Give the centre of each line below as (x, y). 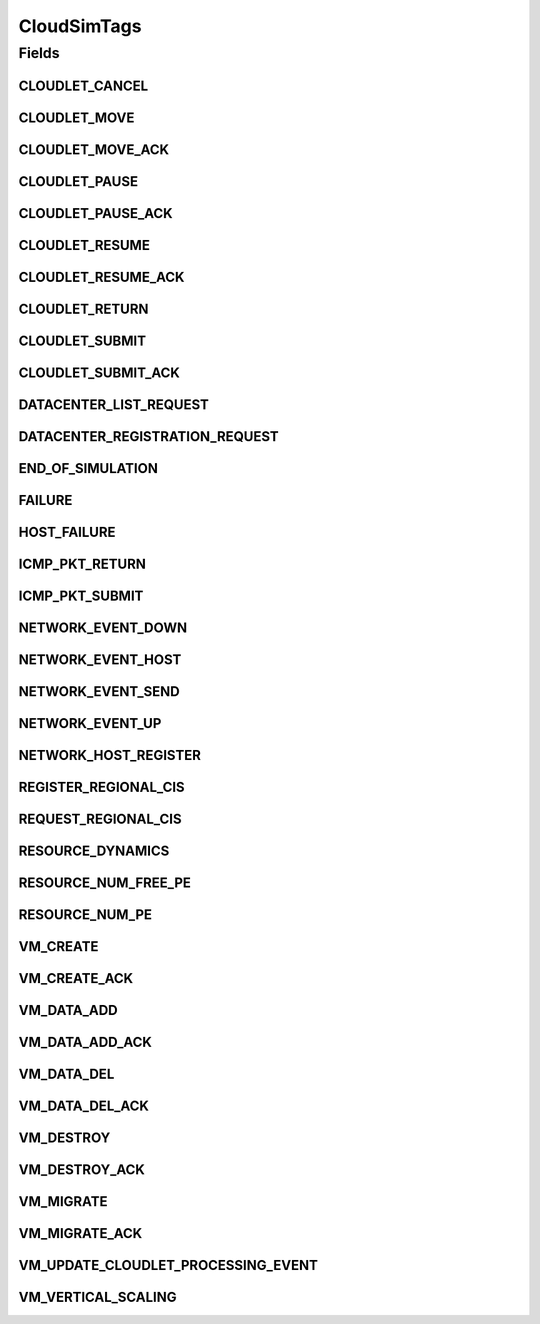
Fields (39, 53)
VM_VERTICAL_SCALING (97, 1297)
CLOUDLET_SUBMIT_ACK (99, 372)
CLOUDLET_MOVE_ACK (94, 149)
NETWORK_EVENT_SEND (99, 691)
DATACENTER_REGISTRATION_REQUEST (148, 436)
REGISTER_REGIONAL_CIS (101, 786)
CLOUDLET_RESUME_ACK (101, 276)
